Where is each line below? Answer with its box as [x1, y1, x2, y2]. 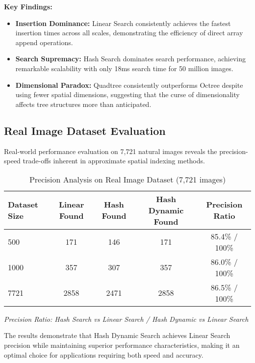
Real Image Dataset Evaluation [4, 123, 166, 138]
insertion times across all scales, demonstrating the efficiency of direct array [15, 27, 243, 38]
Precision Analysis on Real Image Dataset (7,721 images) [29, 173, 226, 185]
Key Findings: [4, 1, 52, 11]
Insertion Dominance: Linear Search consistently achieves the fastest [15, 18, 231, 28]
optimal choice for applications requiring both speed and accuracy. [4, 349, 204, 360]
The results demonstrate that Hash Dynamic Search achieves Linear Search [4, 330, 230, 340]
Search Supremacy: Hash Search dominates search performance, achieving [15, 53, 246, 64]
